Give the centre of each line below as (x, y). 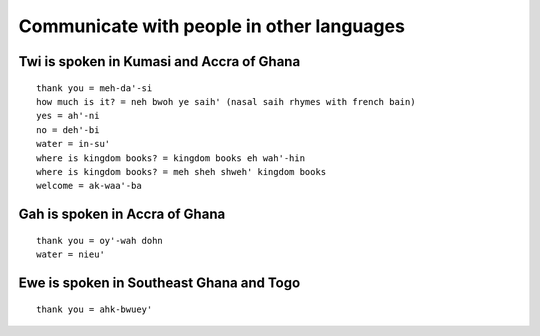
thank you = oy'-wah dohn (100, 240)
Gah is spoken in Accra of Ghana (122, 214)
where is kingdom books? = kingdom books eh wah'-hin (170, 158)
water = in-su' (73, 144)
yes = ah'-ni (68, 116)
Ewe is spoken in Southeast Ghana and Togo (159, 282)
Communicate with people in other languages (211, 26)
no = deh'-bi (68, 129)
